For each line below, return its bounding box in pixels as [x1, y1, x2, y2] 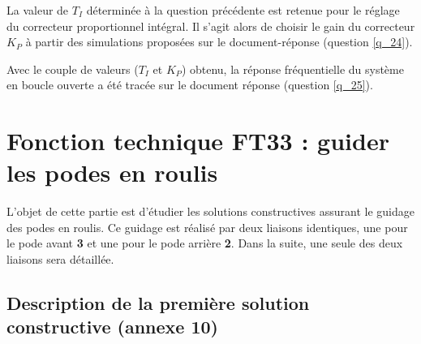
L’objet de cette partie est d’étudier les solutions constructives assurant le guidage [6, 203, 415, 220]
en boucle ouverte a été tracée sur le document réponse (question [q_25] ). [6, 76, 373, 93]
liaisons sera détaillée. [6, 251, 114, 268]
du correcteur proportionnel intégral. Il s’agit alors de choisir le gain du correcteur [6, 17, 415, 34]
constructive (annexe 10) [6, 314, 218, 339]
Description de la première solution [6, 290, 310, 316]
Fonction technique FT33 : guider [6, 124, 389, 157]
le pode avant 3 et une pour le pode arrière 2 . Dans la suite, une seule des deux [6, 234, 403, 252]
